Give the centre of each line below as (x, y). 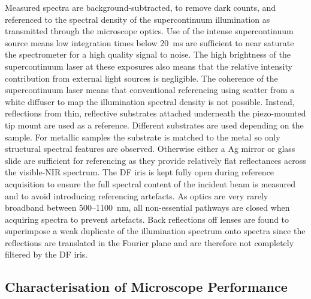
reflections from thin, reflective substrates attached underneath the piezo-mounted (155, 113)
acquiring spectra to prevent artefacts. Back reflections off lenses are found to (147, 219)
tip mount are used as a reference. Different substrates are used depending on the (154, 125)
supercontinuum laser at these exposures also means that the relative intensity (149, 66)
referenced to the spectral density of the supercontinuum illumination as (138, 19)
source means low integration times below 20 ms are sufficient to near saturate (150, 42)
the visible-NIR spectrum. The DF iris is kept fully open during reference (140, 172)
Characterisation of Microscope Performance (146, 287)
